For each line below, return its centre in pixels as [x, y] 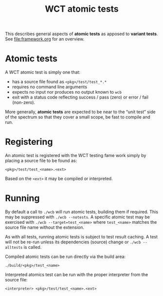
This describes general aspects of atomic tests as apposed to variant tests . [81, 34]
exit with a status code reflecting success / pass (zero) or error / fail [80, 97]
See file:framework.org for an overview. [45, 39]
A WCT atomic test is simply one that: [43, 72]
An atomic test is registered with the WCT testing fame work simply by [76, 156]
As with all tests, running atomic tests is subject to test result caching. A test [81, 237]
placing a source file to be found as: [41, 161]
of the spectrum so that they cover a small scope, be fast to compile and [78, 117]
